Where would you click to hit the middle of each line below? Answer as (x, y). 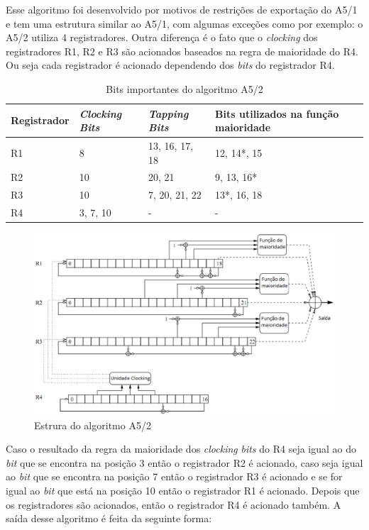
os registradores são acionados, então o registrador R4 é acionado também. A (174, 504)
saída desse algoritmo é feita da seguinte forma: (109, 518)
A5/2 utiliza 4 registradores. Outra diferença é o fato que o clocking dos (162, 37)
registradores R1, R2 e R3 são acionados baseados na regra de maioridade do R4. (182, 51)
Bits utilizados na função (277, 113)
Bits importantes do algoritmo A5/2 (184, 88)
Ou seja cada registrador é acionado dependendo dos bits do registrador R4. (170, 65)
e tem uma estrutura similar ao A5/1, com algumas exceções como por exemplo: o (184, 23)
